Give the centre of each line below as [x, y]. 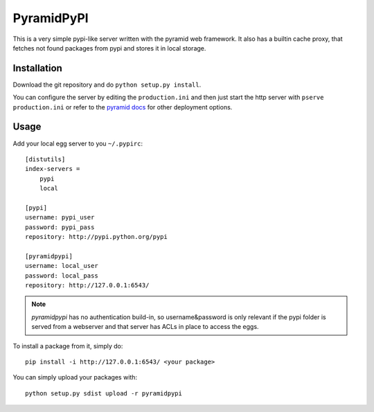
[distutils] [45, 159]
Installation [37, 68]
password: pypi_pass [60, 227]
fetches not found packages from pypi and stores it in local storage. [109, 48]
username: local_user [62, 266]
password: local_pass [62, 276]
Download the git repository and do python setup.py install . [107, 84]
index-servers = [53, 169]
